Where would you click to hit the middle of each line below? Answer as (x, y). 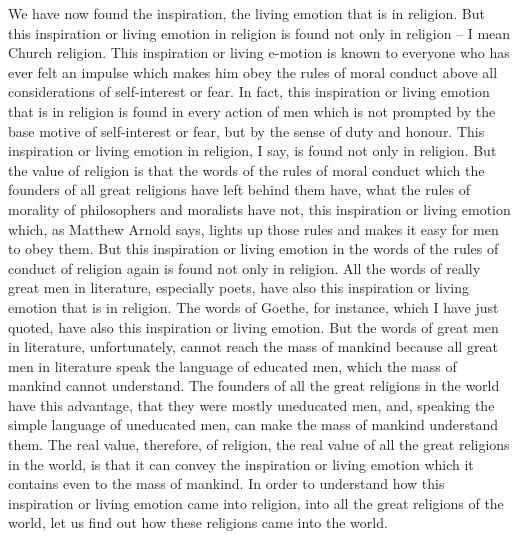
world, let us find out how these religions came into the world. (198, 522)
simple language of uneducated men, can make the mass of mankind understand (253, 424)
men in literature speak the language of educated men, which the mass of (232, 365)
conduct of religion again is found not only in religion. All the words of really (244, 267)
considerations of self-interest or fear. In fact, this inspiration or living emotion (249, 91)
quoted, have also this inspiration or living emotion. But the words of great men (253, 326)
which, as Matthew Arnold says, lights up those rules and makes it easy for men (253, 228)
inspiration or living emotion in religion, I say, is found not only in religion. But (252, 150)
